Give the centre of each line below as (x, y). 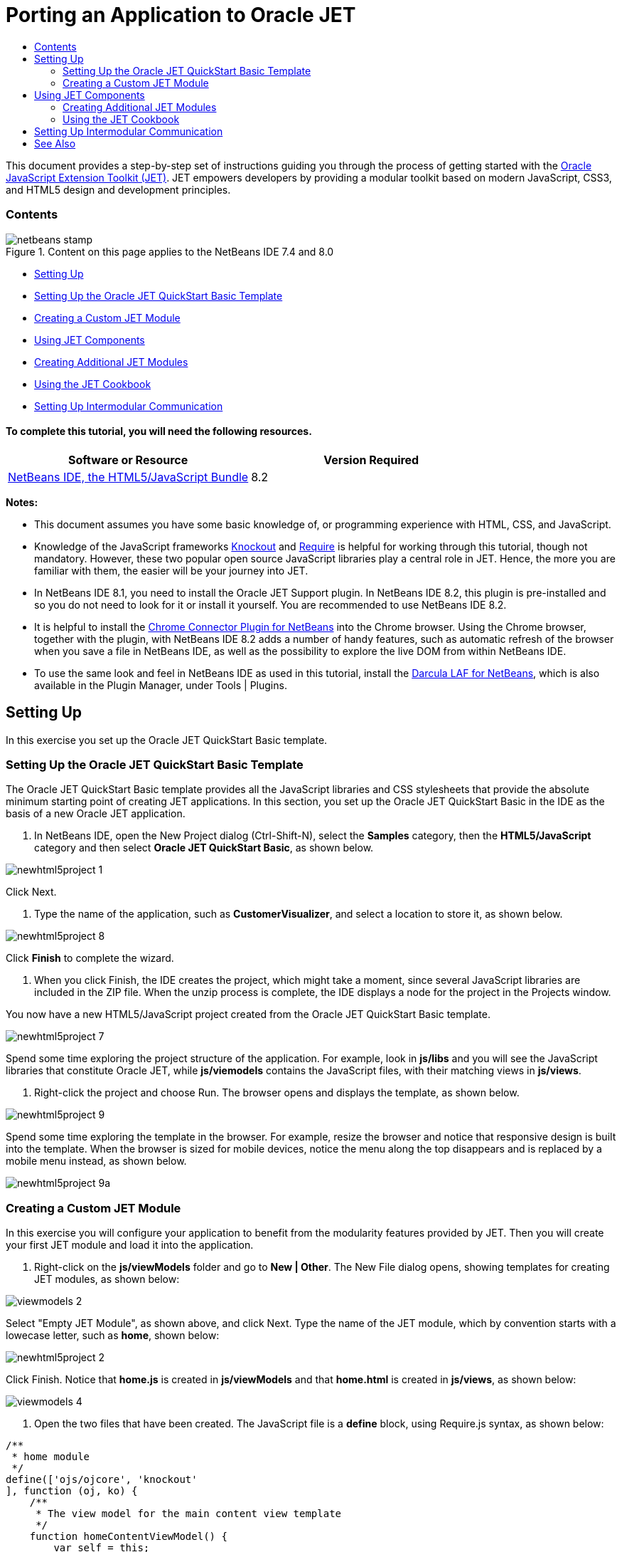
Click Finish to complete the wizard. (90, 958)
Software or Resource (128, 460)
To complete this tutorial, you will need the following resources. (159, 431)
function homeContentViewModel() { (128, 1537)
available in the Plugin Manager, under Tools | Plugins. (161, 685)
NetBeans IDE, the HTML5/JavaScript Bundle (128, 477)
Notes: (22, 502)
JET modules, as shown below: (107, 1279)
